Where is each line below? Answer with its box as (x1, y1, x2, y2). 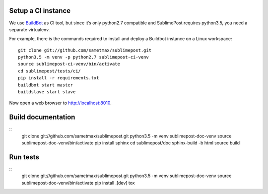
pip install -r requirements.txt (18, 75, 99, 81)
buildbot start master (18, 82, 73, 88)
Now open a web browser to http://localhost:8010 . (9, 100, 112, 106)
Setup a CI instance (9, 6, 71, 15)
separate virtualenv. (9, 26, 50, 32)
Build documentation (9, 113, 75, 122)
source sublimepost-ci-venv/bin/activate (18, 61, 120, 67)
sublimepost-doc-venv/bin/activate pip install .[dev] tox (21, 180, 135, 186)
